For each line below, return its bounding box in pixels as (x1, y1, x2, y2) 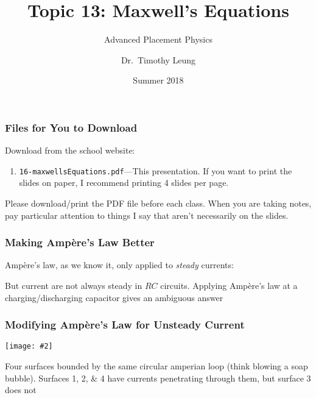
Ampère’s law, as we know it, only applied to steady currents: (5, 258, 234, 271)
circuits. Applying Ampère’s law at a (160, 279, 298, 292)
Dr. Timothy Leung (121, 53, 196, 66)
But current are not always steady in (5, 279, 142, 292)
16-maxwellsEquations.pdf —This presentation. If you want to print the (19, 164, 292, 177)
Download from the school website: (5, 144, 135, 157)
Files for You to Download (5, 119, 138, 135)
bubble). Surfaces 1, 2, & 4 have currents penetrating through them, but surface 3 (5, 371, 311, 384)
